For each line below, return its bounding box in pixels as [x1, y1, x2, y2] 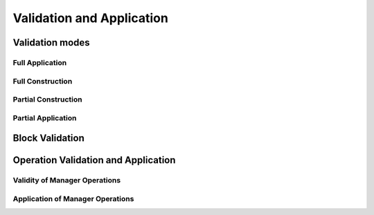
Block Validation [12, 132, 84, 144]
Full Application [12, 57, 67, 67]
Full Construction [12, 76, 73, 86]
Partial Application [12, 113, 77, 122]
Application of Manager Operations [12, 194, 134, 203]
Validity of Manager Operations [12, 176, 121, 185]
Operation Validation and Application [12, 154, 176, 166]
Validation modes [12, 37, 90, 48]
